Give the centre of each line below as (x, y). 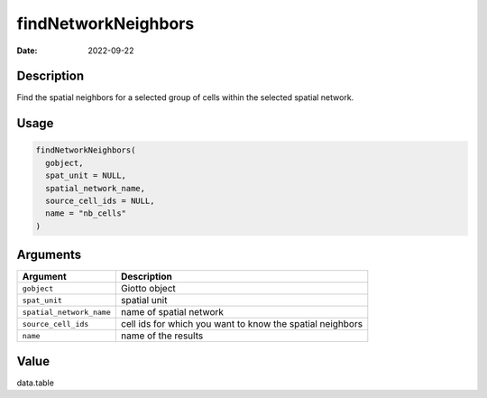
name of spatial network (172, 312)
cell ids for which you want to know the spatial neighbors (242, 324)
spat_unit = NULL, (86, 176)
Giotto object (148, 289)
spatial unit (144, 301)
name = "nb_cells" (86, 213)
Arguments (49, 255)
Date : (27, 51)
